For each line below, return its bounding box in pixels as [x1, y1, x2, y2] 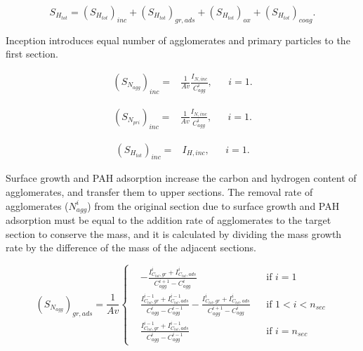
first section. [6, 46, 58, 61]
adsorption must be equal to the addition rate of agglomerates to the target [6, 213, 331, 227]
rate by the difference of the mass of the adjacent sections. [6, 240, 256, 255]
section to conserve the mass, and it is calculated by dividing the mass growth [6, 226, 342, 241]
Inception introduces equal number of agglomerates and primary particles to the [6, 32, 350, 47]
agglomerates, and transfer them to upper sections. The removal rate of [6, 185, 313, 199]
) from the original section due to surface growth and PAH [87, 198, 340, 213]
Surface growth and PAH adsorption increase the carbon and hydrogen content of [6, 171, 357, 185]
